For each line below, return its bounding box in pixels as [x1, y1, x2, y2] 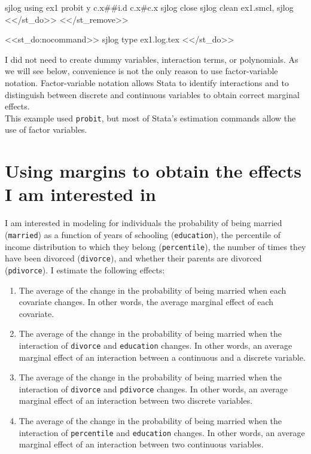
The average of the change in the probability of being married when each [19, 284, 286, 296]
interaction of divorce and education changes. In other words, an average [19, 339, 292, 351]
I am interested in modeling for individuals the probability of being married [5, 217, 282, 229]
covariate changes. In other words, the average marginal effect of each [19, 295, 274, 308]
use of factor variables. [5, 123, 87, 136]
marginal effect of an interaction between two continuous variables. [19, 438, 264, 450]
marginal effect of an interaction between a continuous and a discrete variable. [19, 351, 306, 363]
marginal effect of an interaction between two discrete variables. [19, 394, 253, 407]
